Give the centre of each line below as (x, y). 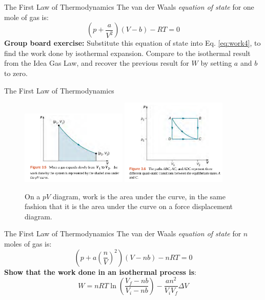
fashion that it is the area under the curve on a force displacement (129, 206)
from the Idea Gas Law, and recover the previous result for (97, 63)
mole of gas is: (26, 17)
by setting (216, 63)
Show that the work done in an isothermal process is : (100, 271)
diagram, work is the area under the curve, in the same (139, 196)
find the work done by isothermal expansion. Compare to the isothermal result (127, 53)
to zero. (16, 73)
